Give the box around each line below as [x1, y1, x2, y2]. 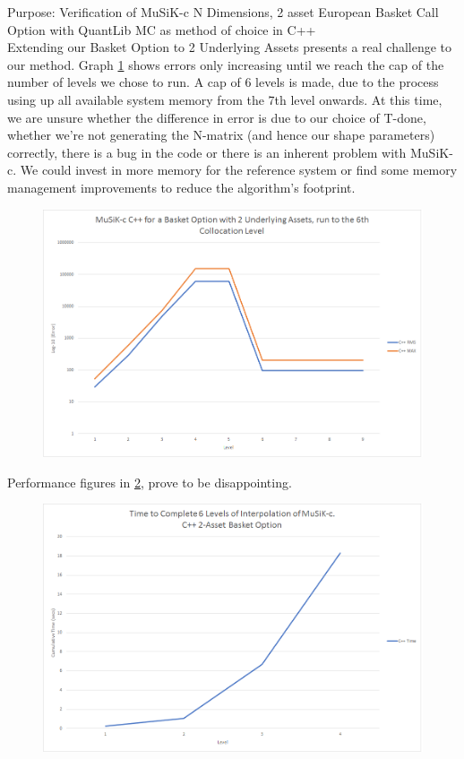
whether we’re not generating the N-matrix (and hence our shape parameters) [7, 125, 435, 144]
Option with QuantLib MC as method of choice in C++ [7, 20, 316, 39]
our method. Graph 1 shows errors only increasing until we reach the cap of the [7, 55, 444, 73]
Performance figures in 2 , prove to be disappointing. [7, 472, 292, 491]
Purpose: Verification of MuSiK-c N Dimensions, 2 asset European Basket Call [7, 3, 439, 21]
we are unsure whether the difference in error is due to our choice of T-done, [7, 108, 426, 126]
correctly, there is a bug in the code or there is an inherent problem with [7, 142, 407, 161]
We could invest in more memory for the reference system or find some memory [20, 160, 458, 179]
